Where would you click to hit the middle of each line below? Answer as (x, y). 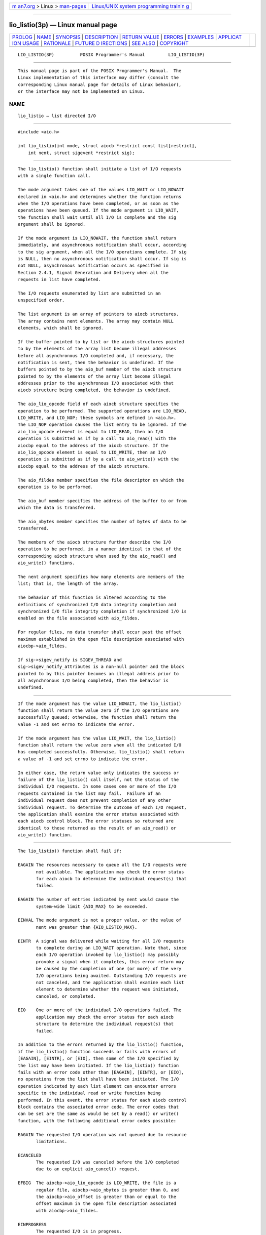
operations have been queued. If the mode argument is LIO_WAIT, (99, 210)
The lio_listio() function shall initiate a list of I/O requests (100, 169)
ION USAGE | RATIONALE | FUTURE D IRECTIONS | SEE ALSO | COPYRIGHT (100, 43)
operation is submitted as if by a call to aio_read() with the (97, 439)
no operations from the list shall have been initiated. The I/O (99, 1079)
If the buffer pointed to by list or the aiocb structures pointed (101, 342)
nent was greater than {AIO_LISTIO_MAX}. (87, 927)
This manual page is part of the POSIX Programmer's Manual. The (100, 71)
